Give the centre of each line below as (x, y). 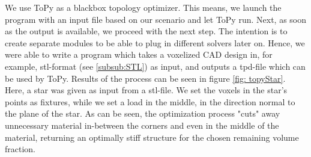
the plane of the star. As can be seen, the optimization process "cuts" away (143, 113)
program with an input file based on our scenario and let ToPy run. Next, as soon (156, 19)
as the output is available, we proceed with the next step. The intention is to (146, 31)
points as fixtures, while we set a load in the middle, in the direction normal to (150, 101)
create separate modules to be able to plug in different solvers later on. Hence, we (155, 42)
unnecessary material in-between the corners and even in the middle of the (142, 125)
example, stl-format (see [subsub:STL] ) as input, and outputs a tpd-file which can (155, 66)
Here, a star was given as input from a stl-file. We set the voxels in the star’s (146, 90)
